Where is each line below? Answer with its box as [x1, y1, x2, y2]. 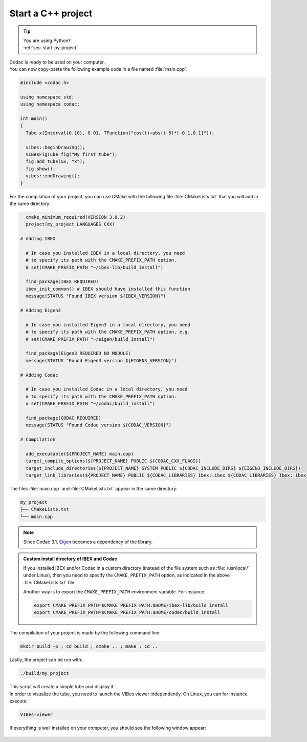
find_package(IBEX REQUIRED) [26, 279, 99, 284]
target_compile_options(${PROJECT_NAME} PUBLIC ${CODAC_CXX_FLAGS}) [26, 458, 202, 464]
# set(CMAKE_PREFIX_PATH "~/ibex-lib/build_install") [26, 264, 164, 270]
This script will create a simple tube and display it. [9, 684, 115, 690]
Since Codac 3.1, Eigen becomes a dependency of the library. [23, 539, 153, 545]
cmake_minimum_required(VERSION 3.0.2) [26, 214, 126, 220]
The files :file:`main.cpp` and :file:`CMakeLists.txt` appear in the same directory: [9, 485, 178, 491]
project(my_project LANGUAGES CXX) [26, 221, 115, 228]
